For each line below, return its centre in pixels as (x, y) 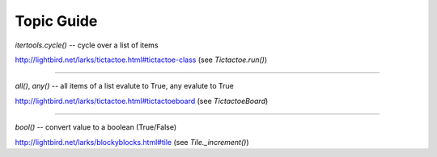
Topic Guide (56, 21)
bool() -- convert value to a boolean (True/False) (96, 127)
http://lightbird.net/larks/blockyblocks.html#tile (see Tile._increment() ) (132, 142)
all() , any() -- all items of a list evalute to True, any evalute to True (124, 86)
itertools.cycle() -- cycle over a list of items (87, 45)
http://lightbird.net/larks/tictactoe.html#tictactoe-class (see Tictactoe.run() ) (141, 60)
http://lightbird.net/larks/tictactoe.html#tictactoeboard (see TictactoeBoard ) (142, 101)
